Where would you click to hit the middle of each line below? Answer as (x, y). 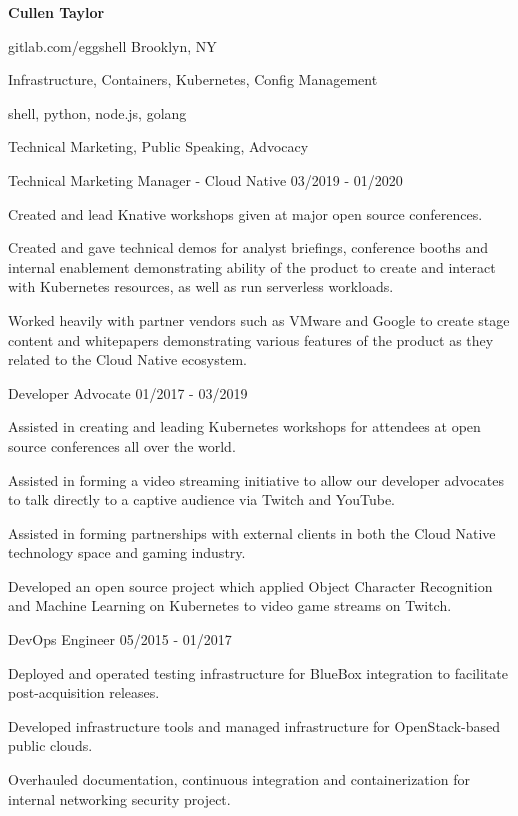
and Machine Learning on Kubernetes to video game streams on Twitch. (230, 605)
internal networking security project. (119, 798)
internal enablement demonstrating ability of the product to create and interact (252, 266)
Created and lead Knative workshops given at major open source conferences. (245, 213)
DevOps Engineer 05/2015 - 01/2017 (120, 639)
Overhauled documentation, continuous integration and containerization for (239, 779)
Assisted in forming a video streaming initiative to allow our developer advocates (256, 479)
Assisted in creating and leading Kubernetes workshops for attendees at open (244, 426)
